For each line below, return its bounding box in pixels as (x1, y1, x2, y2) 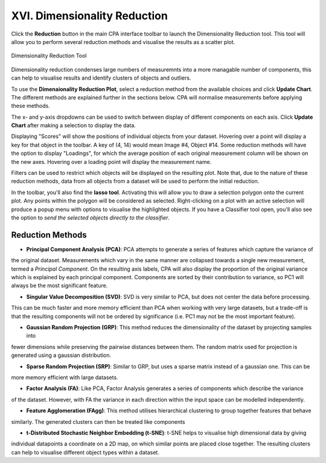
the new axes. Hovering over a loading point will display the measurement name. (11, 158, 212, 165)
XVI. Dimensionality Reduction (11, 9, 168, 22)
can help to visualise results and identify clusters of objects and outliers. (11, 74, 191, 81)
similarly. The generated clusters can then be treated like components (11, 418, 185, 425)
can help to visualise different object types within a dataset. (11, 449, 159, 456)
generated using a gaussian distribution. (11, 351, 112, 359)
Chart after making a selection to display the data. (11, 122, 136, 129)
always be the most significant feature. (11, 282, 108, 289)
